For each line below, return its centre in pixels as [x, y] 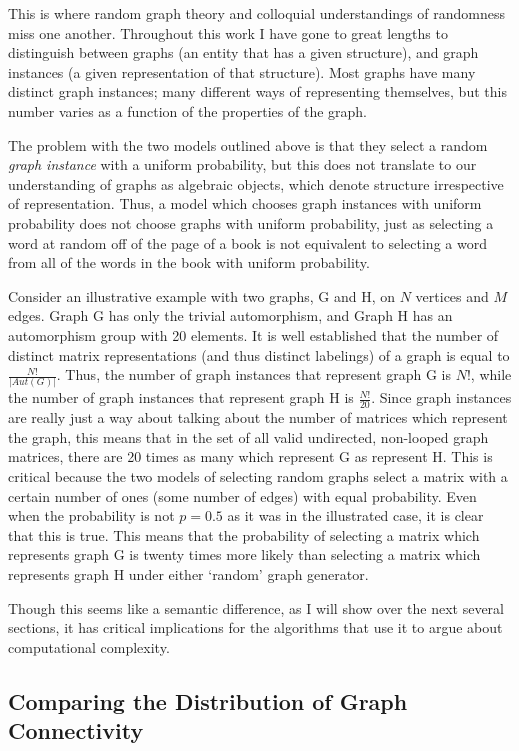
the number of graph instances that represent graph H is [181, 397]
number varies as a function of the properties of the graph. [188, 110]
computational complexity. [89, 646]
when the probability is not [91, 515]
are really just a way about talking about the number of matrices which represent [258, 417]
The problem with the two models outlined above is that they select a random [248, 144]
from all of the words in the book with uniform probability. [189, 262]
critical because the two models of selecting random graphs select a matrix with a [258, 476]
